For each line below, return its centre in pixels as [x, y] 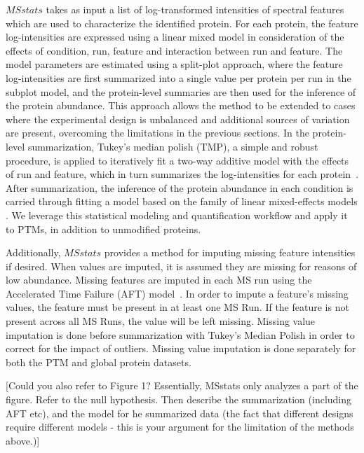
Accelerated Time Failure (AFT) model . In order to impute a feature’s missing [177, 293]
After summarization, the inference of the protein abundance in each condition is [180, 187]
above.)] [23, 440]
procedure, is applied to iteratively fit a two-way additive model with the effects [177, 160]
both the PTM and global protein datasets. [99, 362]
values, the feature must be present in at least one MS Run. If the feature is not [177, 307]
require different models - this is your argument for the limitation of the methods [180, 427]
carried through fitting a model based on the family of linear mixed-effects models [182, 201]
